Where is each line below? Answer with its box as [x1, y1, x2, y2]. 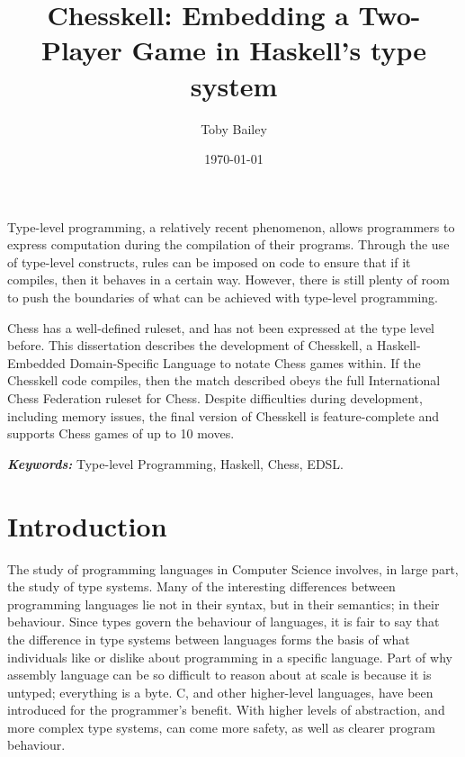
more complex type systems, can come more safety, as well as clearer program [7, 717, 435, 736]
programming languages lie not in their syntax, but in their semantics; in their [7, 594, 440, 613]
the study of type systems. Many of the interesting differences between [7, 577, 396, 596]
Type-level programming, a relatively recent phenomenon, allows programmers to [7, 217, 455, 236]
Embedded [7, 353, 66, 372]
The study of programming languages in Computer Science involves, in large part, [7, 559, 459, 578]
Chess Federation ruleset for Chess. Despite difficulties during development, [7, 389, 423, 408]
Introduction [7, 507, 167, 544]
